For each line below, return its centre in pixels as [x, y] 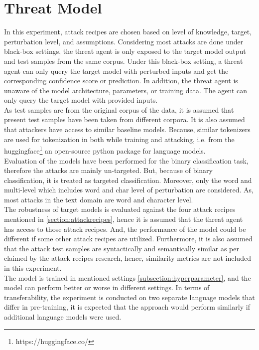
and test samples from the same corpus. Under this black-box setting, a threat [124, 61]
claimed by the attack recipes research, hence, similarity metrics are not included [128, 258]
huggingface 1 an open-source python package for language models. [105, 150]
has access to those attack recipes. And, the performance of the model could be [125, 229]
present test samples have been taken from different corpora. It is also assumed [125, 119]
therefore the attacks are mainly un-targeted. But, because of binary [108, 170]
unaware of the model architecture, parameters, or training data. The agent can [126, 90]
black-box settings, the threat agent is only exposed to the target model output [125, 51]
